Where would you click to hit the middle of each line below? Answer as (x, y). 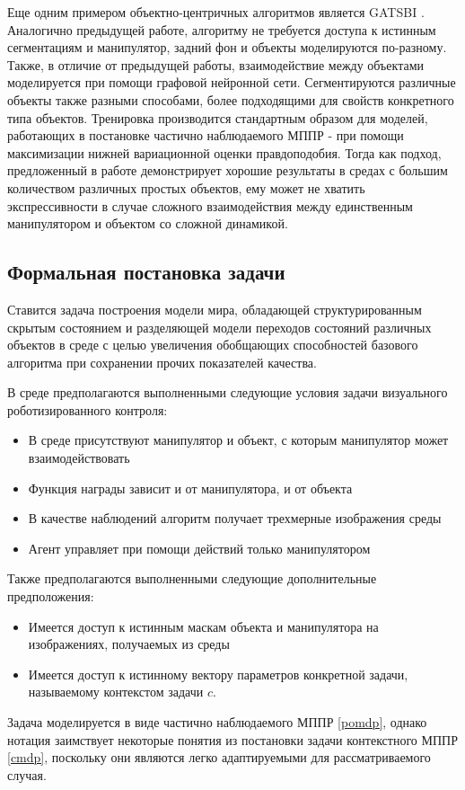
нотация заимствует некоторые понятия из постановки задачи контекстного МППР (232, 739)
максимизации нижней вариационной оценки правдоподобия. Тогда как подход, (224, 152)
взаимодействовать (79, 458)
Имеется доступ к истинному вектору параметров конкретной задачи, (218, 674)
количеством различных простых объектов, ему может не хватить (186, 187)
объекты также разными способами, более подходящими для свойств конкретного (231, 99)
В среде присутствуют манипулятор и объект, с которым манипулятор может (238, 440)
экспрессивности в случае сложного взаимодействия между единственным (210, 205)
